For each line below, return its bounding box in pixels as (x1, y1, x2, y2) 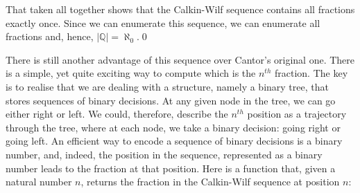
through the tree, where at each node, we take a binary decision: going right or (6, 120, 341, 134)
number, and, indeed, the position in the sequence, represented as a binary (6, 147, 323, 161)
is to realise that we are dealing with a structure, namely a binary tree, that (6, 79, 329, 93)
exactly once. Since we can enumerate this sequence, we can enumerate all (6, 15, 320, 30)
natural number (6, 174, 72, 189)
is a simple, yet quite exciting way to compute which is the (6, 66, 256, 80)
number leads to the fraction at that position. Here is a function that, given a (6, 160, 336, 175)
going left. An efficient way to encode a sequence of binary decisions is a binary (6, 134, 343, 148)
